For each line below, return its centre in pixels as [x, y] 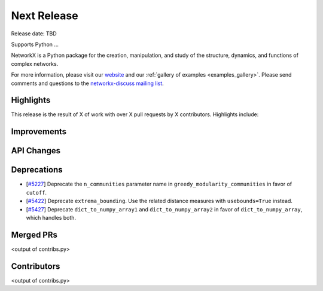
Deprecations [37, 170]
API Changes [36, 151]
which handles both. [51, 217]
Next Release [45, 16]
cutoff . [36, 192]
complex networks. [35, 63]
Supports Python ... [35, 44]
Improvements [39, 132]
